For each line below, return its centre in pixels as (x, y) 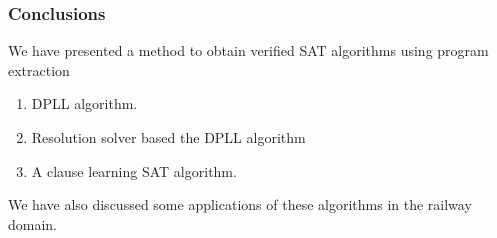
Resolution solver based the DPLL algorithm (168, 137)
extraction (39, 69)
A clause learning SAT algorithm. (134, 170)
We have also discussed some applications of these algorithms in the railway (240, 204)
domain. (33, 223)
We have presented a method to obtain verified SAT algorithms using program (248, 50)
